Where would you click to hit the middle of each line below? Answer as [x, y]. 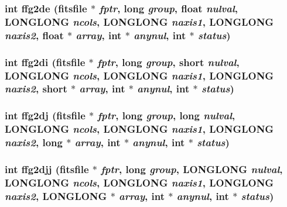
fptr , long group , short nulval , [168, 62]
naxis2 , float [34, 35]
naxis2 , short [36, 89]
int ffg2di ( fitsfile [45, 62]
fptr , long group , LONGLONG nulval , [192, 169]
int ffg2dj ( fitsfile [45, 115]
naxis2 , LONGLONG [56, 196]
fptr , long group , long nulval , [166, 115]
